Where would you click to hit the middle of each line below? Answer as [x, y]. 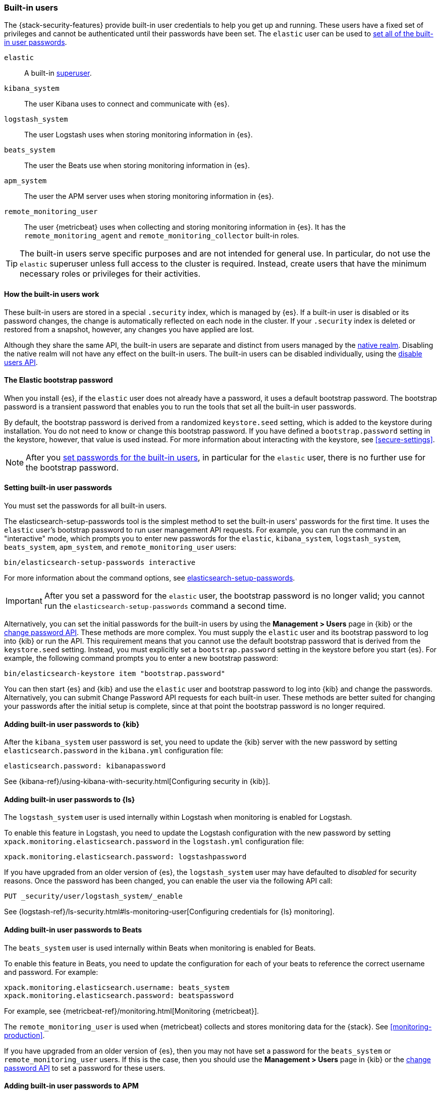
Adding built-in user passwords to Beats [73, 930]
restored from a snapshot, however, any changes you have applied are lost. [129, 329]
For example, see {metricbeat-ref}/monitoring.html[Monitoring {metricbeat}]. [132, 1011]
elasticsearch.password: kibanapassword [85, 766]
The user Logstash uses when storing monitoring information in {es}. [139, 135]
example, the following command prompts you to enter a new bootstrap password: [141, 658]
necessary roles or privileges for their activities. [110, 274]
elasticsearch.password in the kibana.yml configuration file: [114, 751]
